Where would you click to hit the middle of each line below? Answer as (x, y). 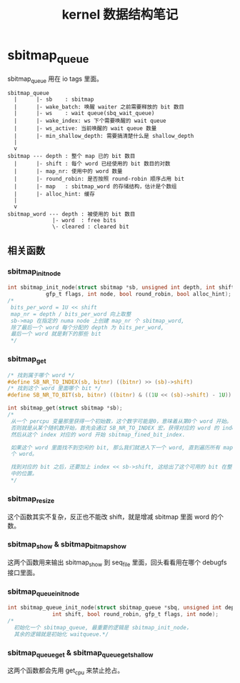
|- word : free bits (84, 221)
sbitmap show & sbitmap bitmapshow (67, 545)
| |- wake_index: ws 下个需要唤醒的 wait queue (90, 121)
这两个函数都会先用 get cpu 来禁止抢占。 (65, 671)
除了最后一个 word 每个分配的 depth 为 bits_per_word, (87, 327)
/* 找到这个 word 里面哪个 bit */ (54, 389)
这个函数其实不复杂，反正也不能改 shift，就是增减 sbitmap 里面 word (108, 517)
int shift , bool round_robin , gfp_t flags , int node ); (136, 614)
